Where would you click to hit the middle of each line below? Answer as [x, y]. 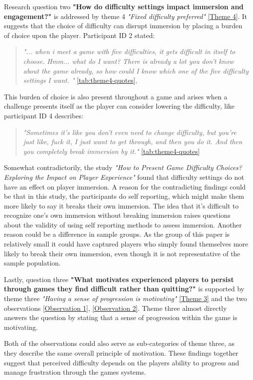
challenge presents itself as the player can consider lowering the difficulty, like [119, 106]
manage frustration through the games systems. [75, 372]
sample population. [32, 263]
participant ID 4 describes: [44, 115]
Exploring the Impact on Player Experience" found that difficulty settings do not [124, 177]
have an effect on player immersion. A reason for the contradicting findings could [125, 186]
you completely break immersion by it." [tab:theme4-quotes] [111, 151]
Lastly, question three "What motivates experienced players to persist [119, 279]
